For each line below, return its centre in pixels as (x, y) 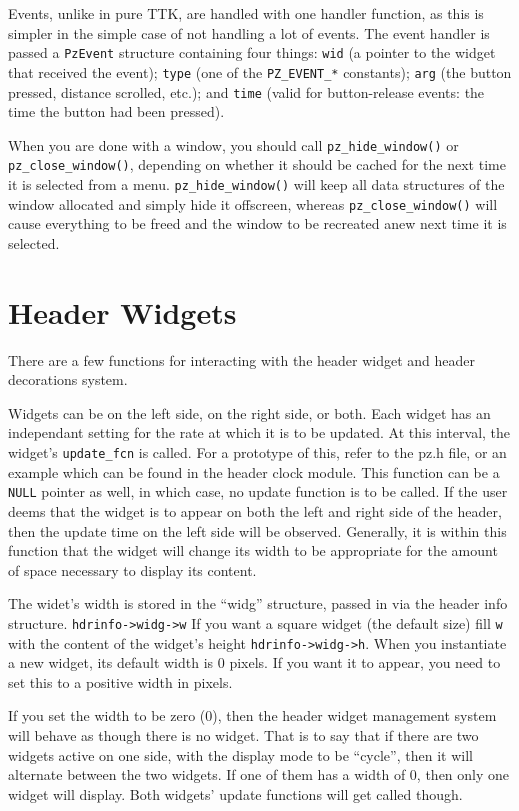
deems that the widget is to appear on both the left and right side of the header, (255, 510)
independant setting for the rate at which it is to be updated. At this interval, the (259, 432)
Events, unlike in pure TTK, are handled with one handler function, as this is (246, 13)
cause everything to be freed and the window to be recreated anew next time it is (257, 223)
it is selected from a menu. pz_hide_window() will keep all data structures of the (256, 184)
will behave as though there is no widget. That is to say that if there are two (243, 735)
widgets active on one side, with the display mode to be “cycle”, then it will (240, 754)
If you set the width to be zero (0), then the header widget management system (252, 715)
